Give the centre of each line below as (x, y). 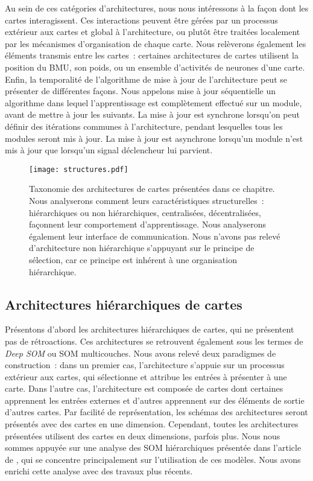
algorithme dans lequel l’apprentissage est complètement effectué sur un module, (153, 102)
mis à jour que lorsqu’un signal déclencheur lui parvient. (109, 150)
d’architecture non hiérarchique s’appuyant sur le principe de (142, 248)
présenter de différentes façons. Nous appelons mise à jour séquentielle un (141, 91)
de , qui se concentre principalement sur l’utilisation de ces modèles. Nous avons (153, 459)
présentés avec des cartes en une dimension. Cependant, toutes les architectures (152, 424)
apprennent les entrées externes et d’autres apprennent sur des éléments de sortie (155, 400)
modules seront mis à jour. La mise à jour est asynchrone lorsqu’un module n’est (154, 138)
